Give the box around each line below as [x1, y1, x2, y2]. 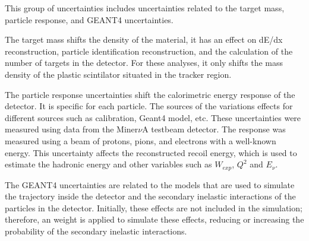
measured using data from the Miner [5, 123, 138, 135]
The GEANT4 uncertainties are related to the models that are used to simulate [5, 178, 295, 191]
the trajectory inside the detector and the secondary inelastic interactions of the [5, 190, 296, 202]
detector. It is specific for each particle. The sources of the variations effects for [5, 100, 293, 112]
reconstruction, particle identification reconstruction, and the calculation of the [5, 45, 293, 57]
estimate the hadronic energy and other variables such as [5, 158, 212, 170]
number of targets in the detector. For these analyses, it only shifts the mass [5, 56, 283, 69]
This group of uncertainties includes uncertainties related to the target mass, [5, 2, 285, 14]
